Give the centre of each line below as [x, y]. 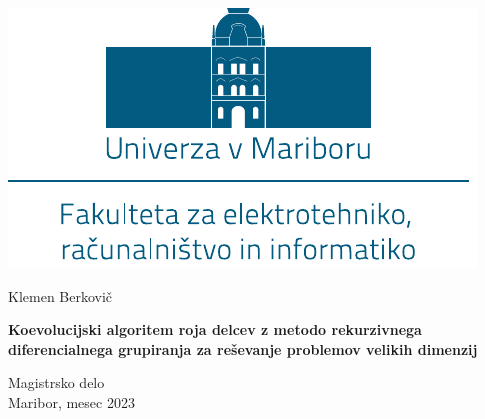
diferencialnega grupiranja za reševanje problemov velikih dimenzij [243, 348]
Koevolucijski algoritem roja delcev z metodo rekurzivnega [215, 329]
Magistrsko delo [56, 382]
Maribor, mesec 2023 [71, 401]
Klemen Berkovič [60, 295]
